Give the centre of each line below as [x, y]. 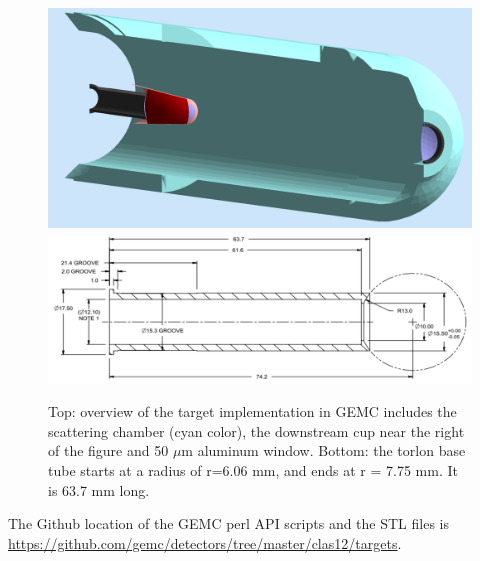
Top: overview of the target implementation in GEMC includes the [252, 411]
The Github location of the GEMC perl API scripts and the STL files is [229, 523]
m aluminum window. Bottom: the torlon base [323, 450]
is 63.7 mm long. [99, 489]
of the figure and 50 [108, 450]
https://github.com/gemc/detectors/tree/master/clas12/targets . [205, 542]
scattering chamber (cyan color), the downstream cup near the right [256, 430]
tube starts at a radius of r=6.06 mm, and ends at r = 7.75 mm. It [253, 469]
